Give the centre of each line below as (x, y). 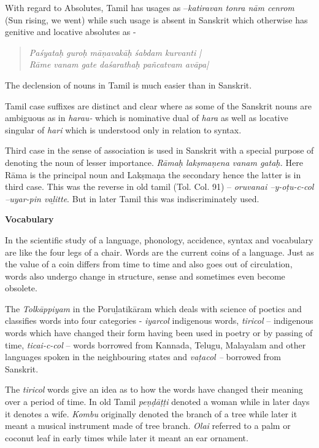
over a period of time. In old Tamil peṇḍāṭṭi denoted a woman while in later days (157, 402)
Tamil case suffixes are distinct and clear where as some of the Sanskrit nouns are (159, 105)
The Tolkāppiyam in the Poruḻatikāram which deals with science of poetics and (153, 308)
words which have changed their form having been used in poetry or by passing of (159, 333)
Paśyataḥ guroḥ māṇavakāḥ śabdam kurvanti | (115, 52)
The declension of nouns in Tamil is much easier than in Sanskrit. (129, 84)
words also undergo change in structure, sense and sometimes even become (145, 276)
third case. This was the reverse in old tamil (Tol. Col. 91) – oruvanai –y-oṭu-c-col (159, 187)
